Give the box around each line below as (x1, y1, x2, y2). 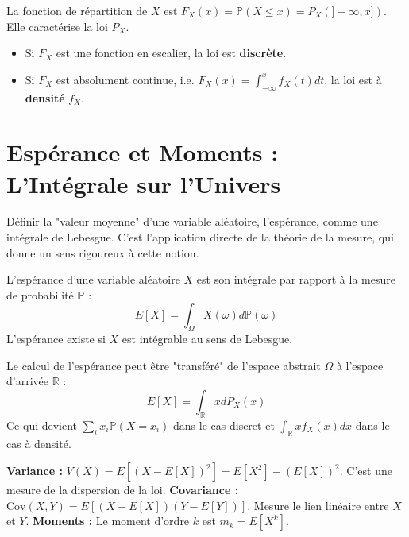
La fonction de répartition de (6, 2, 148, 18)
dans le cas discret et (173, 416, 275, 433)
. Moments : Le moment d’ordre (25, 512, 190, 529)
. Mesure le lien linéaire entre (247, 496, 389, 513)
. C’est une (339, 462, 392, 479)
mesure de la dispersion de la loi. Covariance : (6, 481, 239, 498)
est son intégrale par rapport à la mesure (196, 271, 395, 288)
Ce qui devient (6, 416, 78, 433)
